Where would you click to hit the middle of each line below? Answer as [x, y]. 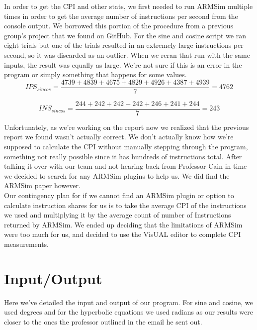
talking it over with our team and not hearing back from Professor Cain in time [126, 166]
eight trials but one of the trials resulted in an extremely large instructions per [124, 45]
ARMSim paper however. [42, 185]
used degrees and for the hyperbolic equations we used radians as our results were [128, 312]
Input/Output [53, 278]
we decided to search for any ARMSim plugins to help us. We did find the [117, 175]
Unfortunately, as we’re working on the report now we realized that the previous [127, 127]
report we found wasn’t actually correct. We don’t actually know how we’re [119, 137]
